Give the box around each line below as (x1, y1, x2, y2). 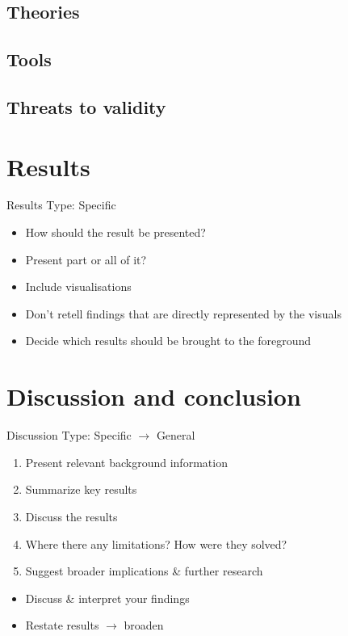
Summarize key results (25, 481, 137, 498)
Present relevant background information (25, 453, 228, 470)
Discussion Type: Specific (6, 427, 132, 444)
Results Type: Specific (6, 196, 116, 213)
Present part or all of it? (25, 251, 147, 267)
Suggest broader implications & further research (25, 562, 263, 579)
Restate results (25, 617, 99, 634)
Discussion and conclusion (6, 380, 301, 413)
